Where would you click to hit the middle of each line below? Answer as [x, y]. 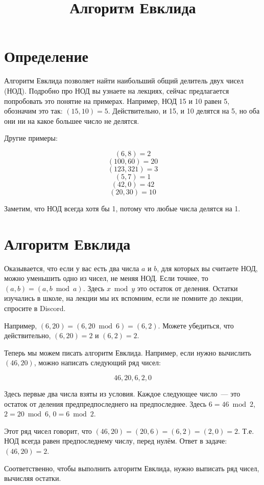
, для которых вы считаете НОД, [207, 268]
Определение [46, 56]
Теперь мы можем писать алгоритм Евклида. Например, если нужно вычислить [128, 352]
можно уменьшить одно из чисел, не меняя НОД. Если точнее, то [106, 278]
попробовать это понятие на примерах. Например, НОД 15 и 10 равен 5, [117, 101]
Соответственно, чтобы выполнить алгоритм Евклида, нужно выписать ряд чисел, [132, 468]
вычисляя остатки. [33, 478]
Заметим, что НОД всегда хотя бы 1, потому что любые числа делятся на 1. [122, 208]
